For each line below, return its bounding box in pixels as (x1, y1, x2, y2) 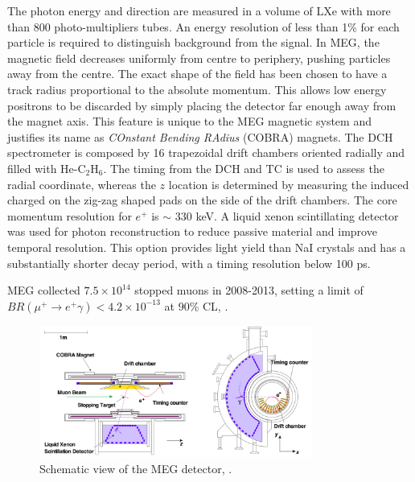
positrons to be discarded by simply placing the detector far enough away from (7, 97, 397, 113)
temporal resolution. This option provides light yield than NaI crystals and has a (7, 238, 406, 255)
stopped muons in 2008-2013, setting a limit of (134, 282, 364, 299)
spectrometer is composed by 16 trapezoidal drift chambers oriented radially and (7, 144, 405, 161)
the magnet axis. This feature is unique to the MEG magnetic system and (7, 113, 372, 130)
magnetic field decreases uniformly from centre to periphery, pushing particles (7, 49, 391, 66)
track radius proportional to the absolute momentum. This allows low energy (7, 80, 387, 97)
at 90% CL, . (164, 297, 228, 314)
